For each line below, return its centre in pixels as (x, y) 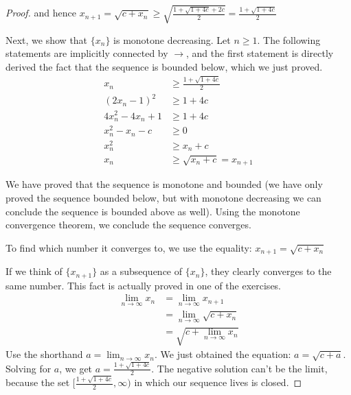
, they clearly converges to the (268, 271)
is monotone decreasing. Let (172, 39)
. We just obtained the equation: (223, 354)
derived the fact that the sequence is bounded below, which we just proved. (164, 66)
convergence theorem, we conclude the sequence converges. (128, 225)
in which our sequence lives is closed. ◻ (218, 382)
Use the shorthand (44, 354)
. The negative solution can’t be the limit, (239, 368)
